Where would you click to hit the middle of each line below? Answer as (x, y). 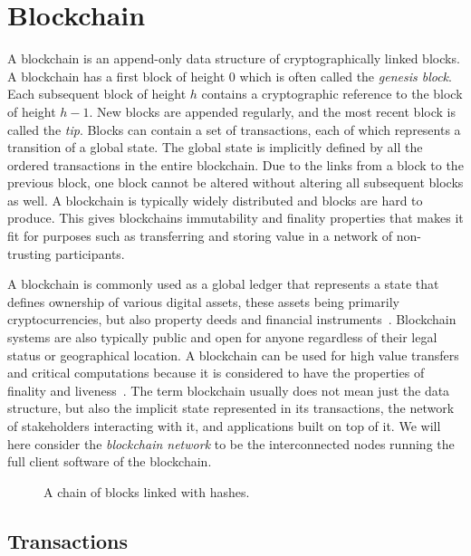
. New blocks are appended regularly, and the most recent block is (272, 111)
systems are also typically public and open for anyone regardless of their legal (222, 337)
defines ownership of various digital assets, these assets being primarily (203, 301)
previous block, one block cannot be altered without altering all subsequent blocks (235, 182)
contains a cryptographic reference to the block (332, 94)
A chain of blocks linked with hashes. (147, 491)
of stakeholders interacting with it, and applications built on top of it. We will (224, 426)
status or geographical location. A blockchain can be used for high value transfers (233, 355)
